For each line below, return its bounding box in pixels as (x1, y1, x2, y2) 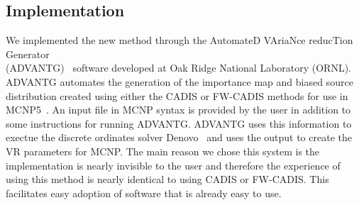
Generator (6, 46, 50, 61)
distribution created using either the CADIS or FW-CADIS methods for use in (6, 88, 348, 103)
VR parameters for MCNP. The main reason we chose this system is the (6, 143, 320, 158)
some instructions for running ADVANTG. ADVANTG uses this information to (6, 116, 352, 131)
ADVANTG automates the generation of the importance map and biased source (6, 74, 353, 89)
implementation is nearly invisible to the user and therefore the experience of (6, 157, 341, 172)
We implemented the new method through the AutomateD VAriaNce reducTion (6, 33, 353, 48)
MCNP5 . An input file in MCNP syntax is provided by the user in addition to (6, 102, 351, 117)
